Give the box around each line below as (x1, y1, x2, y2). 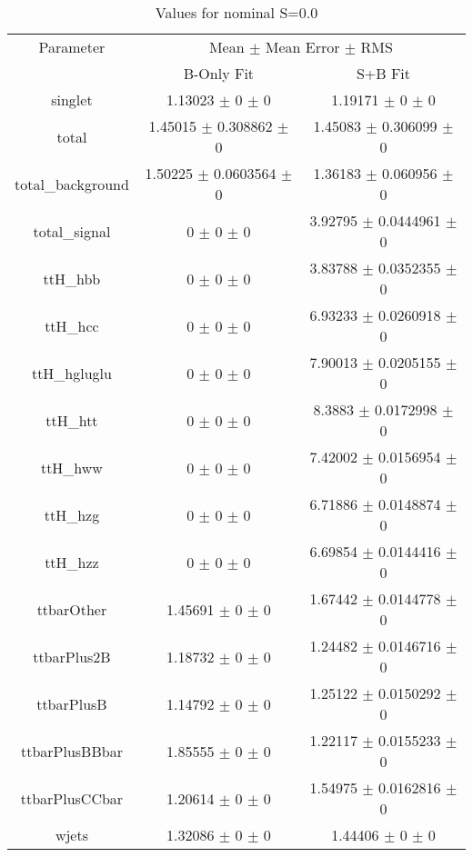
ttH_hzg (44, 503, 100, 525)
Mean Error (265, 36, 340, 57)
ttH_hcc (45, 314, 99, 336)
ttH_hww (40, 456, 103, 478)
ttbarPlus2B (33, 645, 111, 667)
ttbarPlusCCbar (20, 787, 124, 809)
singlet (51, 89, 93, 110)
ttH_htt (45, 409, 98, 431)
